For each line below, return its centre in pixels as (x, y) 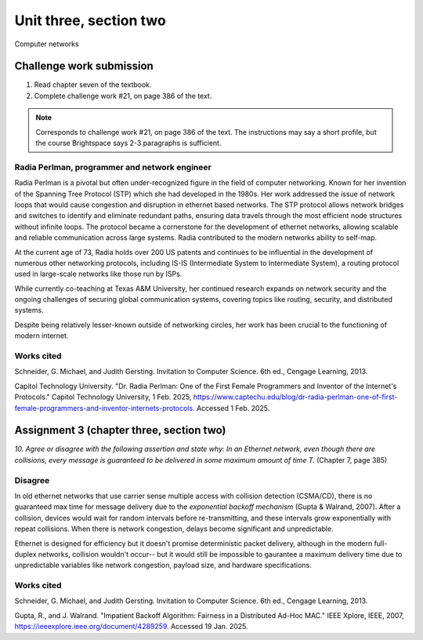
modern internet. (42, 336)
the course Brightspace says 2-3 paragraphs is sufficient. (128, 143)
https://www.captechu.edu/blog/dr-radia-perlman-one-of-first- (295, 397)
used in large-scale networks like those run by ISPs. (98, 274)
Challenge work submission (84, 66)
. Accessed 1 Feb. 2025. (231, 408)
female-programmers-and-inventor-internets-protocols (104, 408)
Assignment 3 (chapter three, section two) (120, 430)
